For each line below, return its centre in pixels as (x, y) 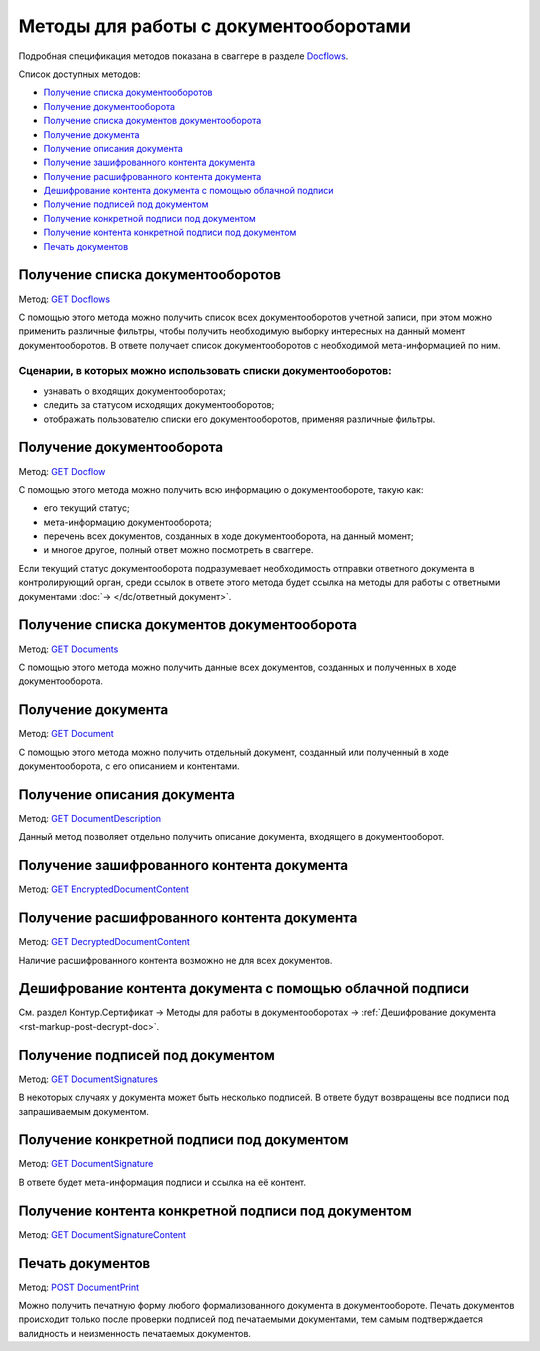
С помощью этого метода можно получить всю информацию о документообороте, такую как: (221, 489)
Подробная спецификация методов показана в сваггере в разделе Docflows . (183, 56)
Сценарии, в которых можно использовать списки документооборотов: (205, 371)
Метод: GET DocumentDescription (90, 818)
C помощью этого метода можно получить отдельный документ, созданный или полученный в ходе (234, 752)
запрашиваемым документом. (84, 1111)
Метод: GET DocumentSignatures (88, 1079)
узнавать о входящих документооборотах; (135, 391)
